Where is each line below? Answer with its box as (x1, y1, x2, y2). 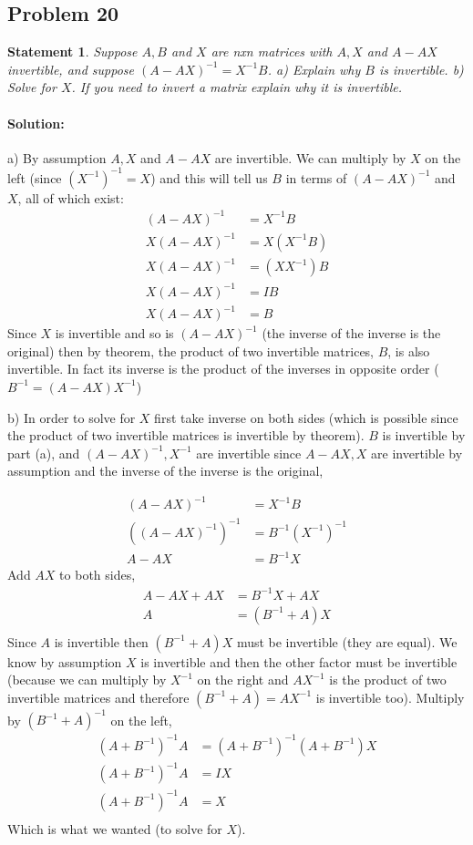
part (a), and (7, 443, 80, 462)
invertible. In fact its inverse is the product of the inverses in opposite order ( (7, 359, 439, 378)
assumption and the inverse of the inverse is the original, (7, 461, 324, 480)
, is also (387, 341, 430, 360)
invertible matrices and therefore (7, 687, 190, 706)
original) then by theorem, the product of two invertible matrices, (7, 341, 375, 360)
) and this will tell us (150, 168, 268, 187)
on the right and (197, 670, 289, 689)
